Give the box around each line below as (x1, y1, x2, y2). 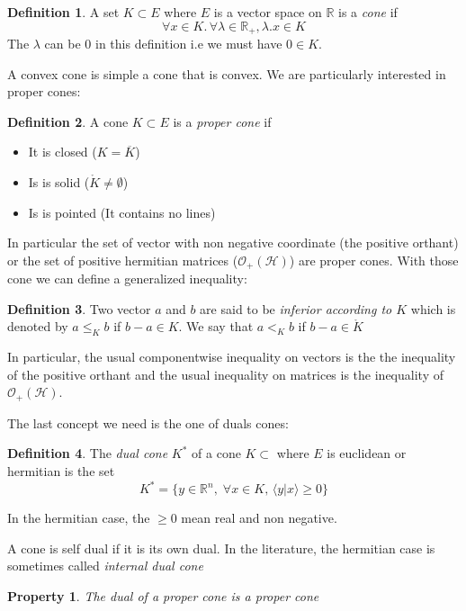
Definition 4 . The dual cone (7, 444, 168, 463)
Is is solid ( (28, 173, 90, 192)
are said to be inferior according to (200, 299, 392, 318)
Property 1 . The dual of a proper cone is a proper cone (7, 586, 319, 605)
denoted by (7, 317, 68, 336)
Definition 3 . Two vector (7, 299, 151, 318)
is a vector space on (213, 3, 322, 21)
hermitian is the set (7, 462, 115, 481)
